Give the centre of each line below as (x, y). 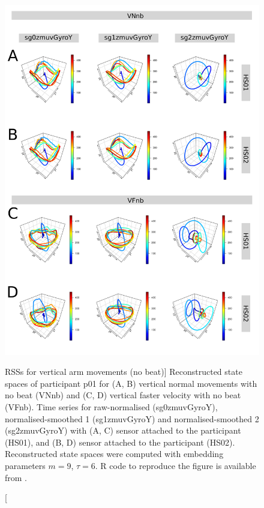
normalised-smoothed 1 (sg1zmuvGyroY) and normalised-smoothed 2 (132, 418)
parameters (25, 465)
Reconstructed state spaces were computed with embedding (114, 454)
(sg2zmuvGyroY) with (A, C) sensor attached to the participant (123, 430)
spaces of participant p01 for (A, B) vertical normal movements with (131, 383)
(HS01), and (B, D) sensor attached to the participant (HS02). (120, 442)
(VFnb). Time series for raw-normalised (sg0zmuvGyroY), (111, 406)
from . (16, 477)
